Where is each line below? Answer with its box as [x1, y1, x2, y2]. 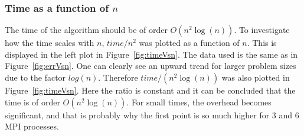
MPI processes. [5, 120, 59, 132]
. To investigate [234, 24, 290, 36]
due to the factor [5, 71, 66, 83]
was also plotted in [221, 71, 290, 83]
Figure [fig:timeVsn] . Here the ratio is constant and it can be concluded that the [5, 84, 296, 96]
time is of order [5, 95, 60, 108]
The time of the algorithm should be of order [5, 24, 168, 36]
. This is [247, 37, 277, 49]
